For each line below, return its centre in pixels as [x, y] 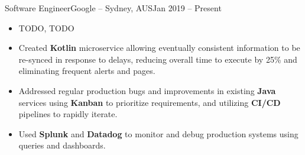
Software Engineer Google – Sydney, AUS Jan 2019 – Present [113, 8]
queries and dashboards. [62, 145]
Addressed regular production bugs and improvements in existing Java [147, 90]
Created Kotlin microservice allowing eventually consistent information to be [159, 48]
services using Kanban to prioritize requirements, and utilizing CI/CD [150, 102]
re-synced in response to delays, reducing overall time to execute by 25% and [158, 59]
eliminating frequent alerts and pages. [87, 71]
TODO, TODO [46, 28]
